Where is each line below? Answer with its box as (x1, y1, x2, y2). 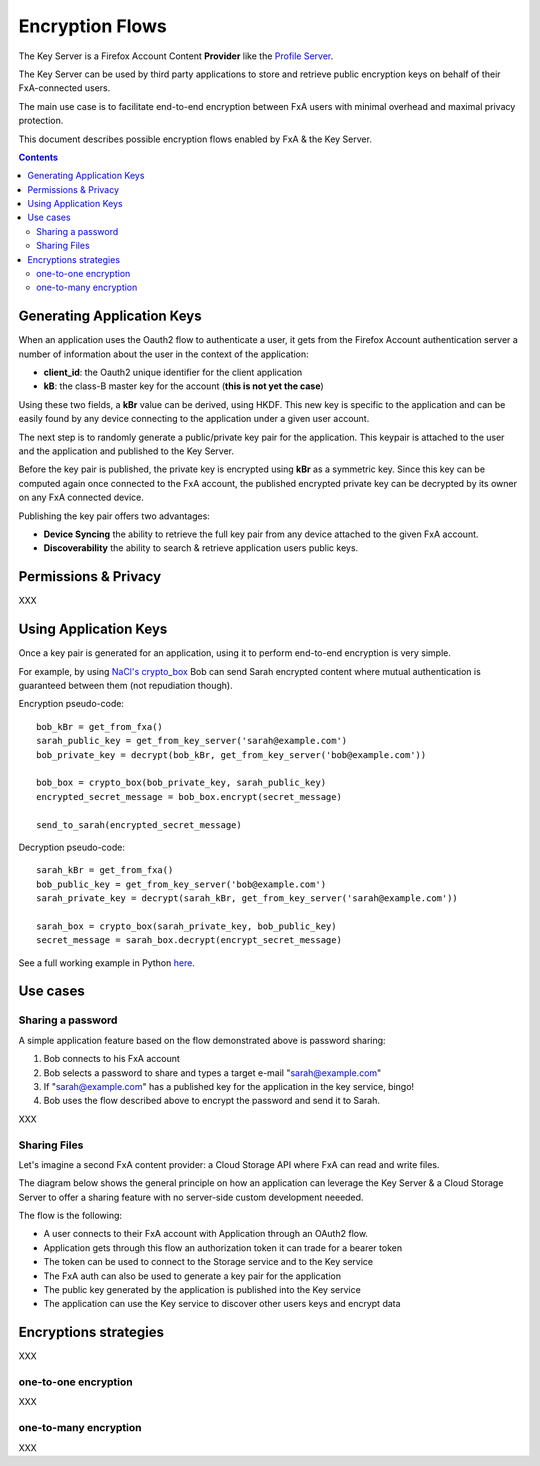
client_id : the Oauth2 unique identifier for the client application (43, 366, 303, 379)
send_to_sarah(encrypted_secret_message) (36, 819, 242, 830)
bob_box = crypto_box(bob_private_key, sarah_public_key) (36, 777, 327, 789)
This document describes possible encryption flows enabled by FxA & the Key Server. (18, 133, 372, 145)
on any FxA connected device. (18, 491, 144, 504)
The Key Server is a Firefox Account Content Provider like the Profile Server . (18, 50, 334, 62)
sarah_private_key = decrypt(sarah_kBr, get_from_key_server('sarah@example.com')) (36, 893, 459, 904)
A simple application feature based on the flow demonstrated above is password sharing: (18, 1034, 386, 1046)
